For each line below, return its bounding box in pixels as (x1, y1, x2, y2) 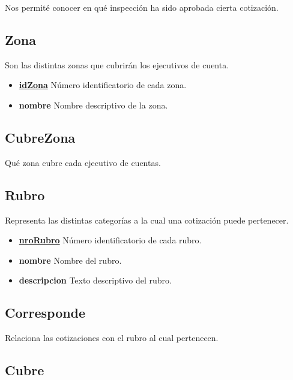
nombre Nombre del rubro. (19, 254, 122, 266)
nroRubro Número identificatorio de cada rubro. (19, 234, 202, 246)
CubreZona (5, 128, 76, 146)
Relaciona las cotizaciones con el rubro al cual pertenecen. (5, 331, 219, 344)
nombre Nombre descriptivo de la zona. (19, 98, 168, 111)
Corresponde (5, 303, 86, 322)
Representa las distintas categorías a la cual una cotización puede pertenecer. (5, 213, 289, 226)
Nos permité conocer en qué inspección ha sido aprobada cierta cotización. (5, 1, 279, 13)
